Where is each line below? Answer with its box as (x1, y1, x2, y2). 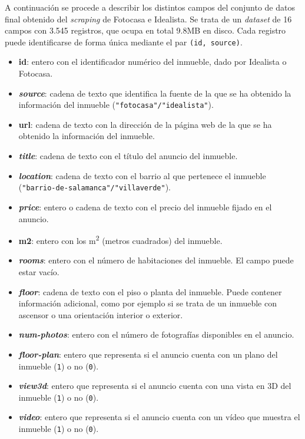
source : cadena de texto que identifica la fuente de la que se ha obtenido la (18, 87, 291, 99)
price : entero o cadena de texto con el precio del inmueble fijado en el (18, 200, 272, 213)
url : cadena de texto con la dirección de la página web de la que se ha (18, 118, 272, 130)
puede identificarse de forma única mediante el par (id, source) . (5, 35, 243, 48)
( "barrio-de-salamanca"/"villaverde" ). (18, 181, 171, 193)
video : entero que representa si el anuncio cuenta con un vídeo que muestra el (18, 411, 300, 423)
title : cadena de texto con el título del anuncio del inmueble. (18, 150, 238, 162)
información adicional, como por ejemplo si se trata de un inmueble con (18, 297, 277, 309)
